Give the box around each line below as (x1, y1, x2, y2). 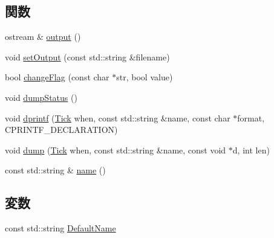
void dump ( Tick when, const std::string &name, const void (5, 143, 226, 156)
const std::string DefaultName (5, 222, 116, 234)
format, (237, 111, 265, 124)
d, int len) (232, 143, 270, 156)
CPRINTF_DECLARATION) (5, 123, 118, 136)
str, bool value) (116, 71, 173, 83)
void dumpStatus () (5, 91, 77, 103)
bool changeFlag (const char (5, 71, 109, 83)
